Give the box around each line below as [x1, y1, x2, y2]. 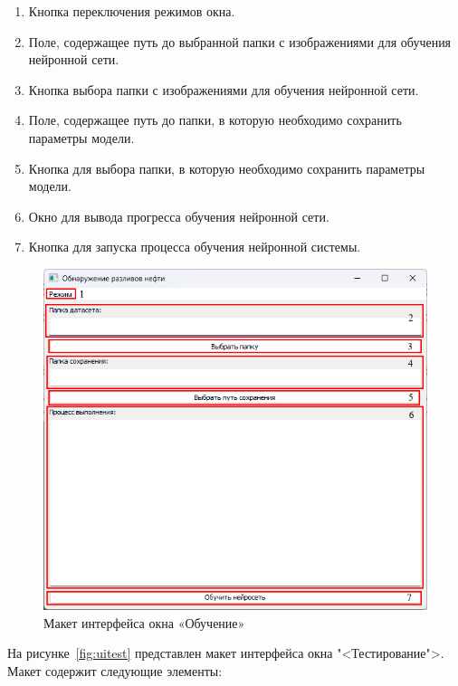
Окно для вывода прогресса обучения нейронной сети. [28, 206, 329, 225]
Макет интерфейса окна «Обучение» [43, 613, 245, 632]
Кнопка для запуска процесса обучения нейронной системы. [28, 237, 361, 256]
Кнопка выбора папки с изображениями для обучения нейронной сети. [28, 80, 419, 99]
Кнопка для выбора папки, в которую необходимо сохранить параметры [28, 158, 425, 177]
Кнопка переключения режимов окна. [28, 2, 235, 20]
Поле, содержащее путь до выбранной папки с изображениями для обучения [28, 32, 452, 51]
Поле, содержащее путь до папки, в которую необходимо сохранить [28, 110, 402, 129]
